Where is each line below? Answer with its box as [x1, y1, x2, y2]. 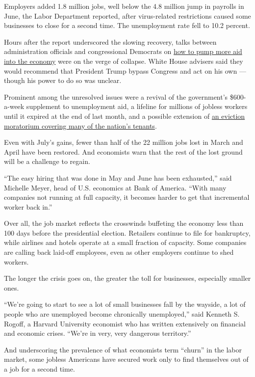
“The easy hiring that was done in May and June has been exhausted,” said [4, 172, 232, 183]
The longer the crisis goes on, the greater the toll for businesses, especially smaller [4, 273, 251, 283]
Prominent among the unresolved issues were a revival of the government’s [4, 91, 228, 102]
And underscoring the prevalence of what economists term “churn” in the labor [4, 344, 242, 354]
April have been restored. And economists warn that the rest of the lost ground [4, 146, 243, 157]
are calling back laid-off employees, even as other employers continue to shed [4, 247, 234, 257]
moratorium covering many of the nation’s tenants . [4, 120, 157, 131]
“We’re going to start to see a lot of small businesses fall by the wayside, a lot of [4, 299, 246, 309]
